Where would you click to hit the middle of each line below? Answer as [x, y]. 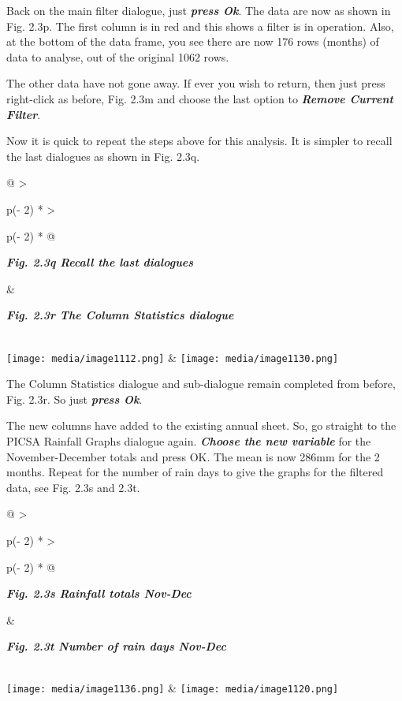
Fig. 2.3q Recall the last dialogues [100, 262]
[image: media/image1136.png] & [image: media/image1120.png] [173, 688]
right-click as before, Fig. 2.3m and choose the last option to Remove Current [200, 98]
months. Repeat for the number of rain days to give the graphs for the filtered [195, 472]
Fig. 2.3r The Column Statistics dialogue [120, 315]
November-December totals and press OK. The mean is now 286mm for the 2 [193, 456]
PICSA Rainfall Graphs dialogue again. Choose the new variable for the [189, 440]
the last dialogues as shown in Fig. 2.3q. [103, 156]
